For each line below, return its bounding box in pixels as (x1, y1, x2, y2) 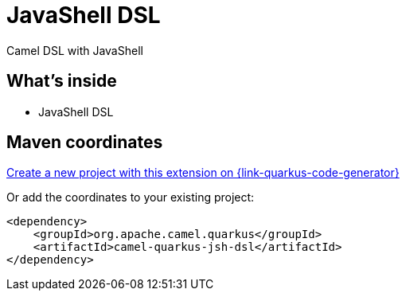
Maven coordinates (6, 132, 163, 153)
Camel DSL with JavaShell (6, 43, 143, 57)
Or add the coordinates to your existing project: (6, 190, 255, 205)
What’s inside (6, 71, 117, 92)
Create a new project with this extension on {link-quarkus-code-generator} (6, 166, 400, 180)
